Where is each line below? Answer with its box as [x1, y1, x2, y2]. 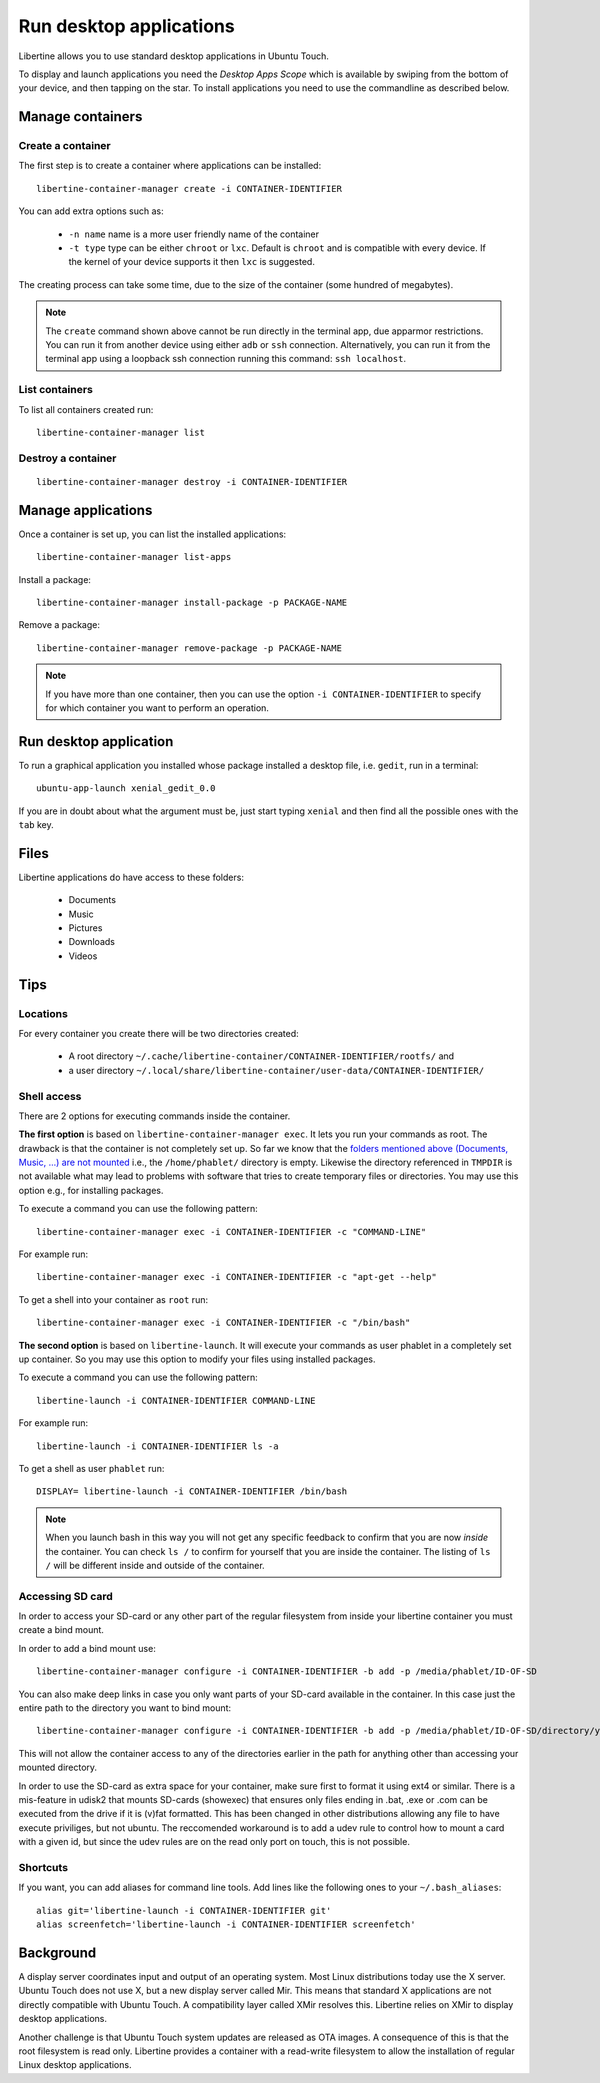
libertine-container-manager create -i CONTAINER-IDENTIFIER [36, 183, 342, 194]
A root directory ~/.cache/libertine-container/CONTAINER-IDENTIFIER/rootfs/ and [68, 1050, 455, 1062]
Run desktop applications [18, 15, 235, 37]
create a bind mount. [18, 1624, 105, 1636]
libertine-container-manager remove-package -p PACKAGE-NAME [36, 642, 342, 654]
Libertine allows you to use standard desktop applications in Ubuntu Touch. [18, 50, 330, 62]
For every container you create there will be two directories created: [18, 1028, 299, 1039]
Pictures [68, 922, 103, 934]
